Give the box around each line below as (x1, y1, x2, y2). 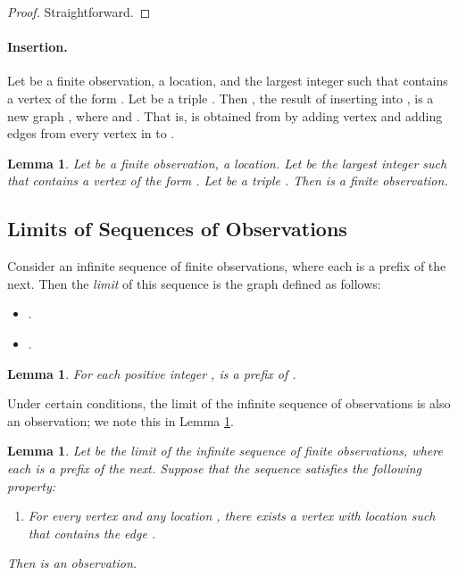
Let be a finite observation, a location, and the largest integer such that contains (7, 71, 448, 90)
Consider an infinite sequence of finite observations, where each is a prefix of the (7, 257, 446, 275)
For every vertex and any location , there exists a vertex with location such (28, 506, 436, 525)
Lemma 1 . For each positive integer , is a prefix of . (7, 364, 296, 382)
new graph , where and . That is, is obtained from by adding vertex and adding (7, 106, 443, 125)
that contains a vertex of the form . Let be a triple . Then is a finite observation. (7, 171, 448, 190)
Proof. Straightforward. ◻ (7, 3, 151, 21)
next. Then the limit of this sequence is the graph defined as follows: (7, 274, 381, 292)
